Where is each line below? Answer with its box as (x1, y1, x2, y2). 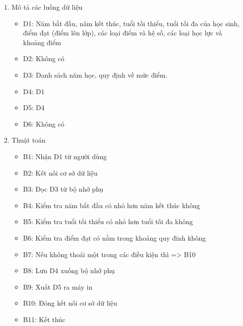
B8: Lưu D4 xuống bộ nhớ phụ (23, 265, 115, 276)
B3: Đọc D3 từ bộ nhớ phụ (23, 184, 104, 194)
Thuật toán (11, 135, 46, 145)
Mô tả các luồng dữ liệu (11, 2, 83, 12)
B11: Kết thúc (23, 314, 66, 324)
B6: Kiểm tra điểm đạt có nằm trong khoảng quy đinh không (23, 232, 206, 243)
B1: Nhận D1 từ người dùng (23, 151, 107, 161)
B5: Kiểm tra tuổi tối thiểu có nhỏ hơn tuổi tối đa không (23, 216, 193, 227)
